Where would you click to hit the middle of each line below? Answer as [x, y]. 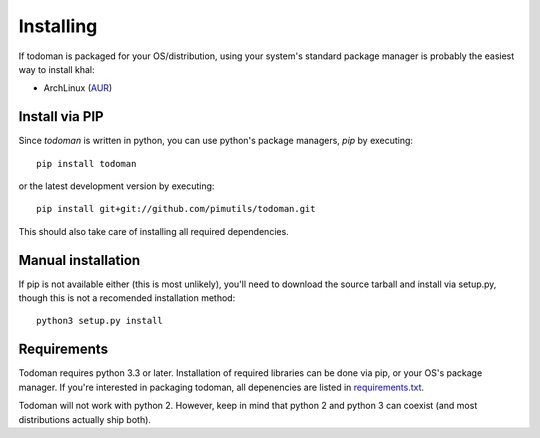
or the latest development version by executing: [116, 186]
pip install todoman [86, 163]
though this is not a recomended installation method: [127, 298]
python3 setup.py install [100, 321]
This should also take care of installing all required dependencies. [153, 231]
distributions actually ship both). [85, 419]
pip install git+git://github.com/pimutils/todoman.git [176, 209]
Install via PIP [61, 116]
